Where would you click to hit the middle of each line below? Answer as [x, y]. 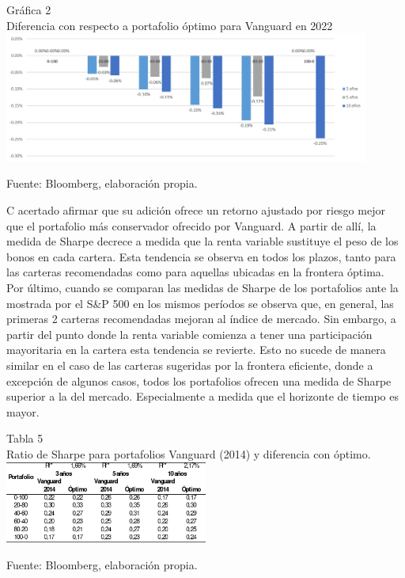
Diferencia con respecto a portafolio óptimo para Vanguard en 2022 [170, 25]
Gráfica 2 [29, 10]
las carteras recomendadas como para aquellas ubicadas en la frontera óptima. [195, 272]
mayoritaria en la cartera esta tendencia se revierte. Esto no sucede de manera [196, 350]
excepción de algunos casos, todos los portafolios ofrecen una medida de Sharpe [199, 380]
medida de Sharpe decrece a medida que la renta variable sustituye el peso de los [202, 241]
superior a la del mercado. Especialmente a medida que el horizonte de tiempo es [202, 396]
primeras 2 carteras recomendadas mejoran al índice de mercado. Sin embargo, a [201, 319]
